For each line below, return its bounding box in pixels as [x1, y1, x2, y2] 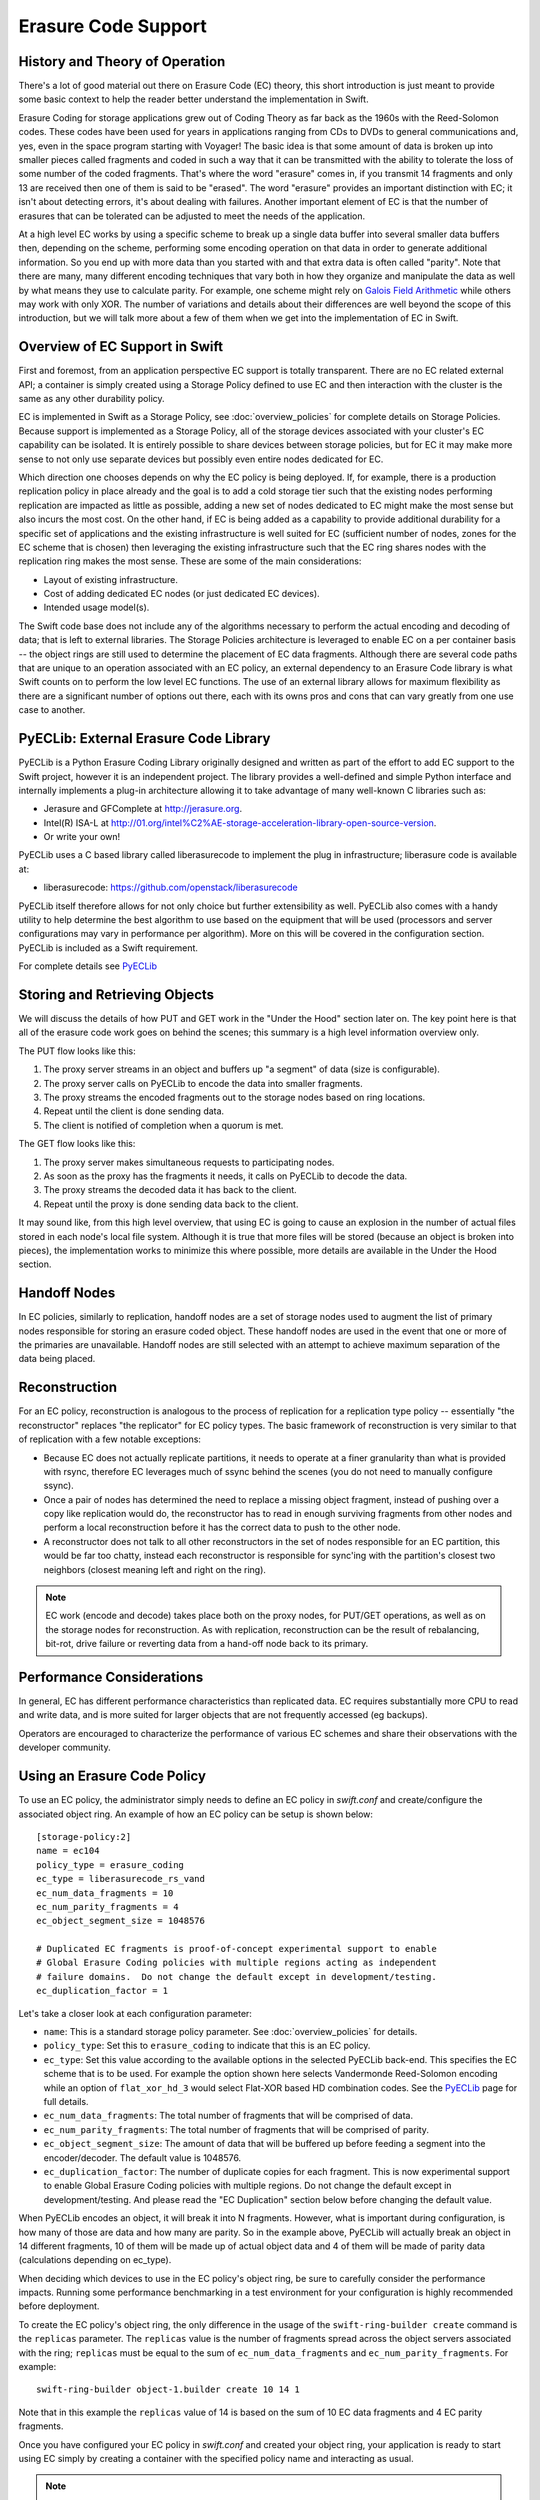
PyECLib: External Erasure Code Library [18, 730, 271, 747]
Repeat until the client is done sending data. [43, 1105, 225, 1117]
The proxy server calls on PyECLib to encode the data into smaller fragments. [43, 1077, 364, 1089]
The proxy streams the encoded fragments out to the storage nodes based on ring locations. [43, 1091, 426, 1104]
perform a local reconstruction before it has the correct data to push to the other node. [43, 1521, 401, 1534]
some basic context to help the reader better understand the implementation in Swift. [18, 93, 369, 105]
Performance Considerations [18, 1669, 204, 1685]
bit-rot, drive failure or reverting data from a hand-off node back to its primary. [45, 1638, 369, 1650]
